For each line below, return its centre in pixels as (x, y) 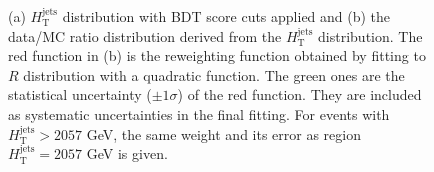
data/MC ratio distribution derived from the (145, 35)
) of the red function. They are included (299, 94)
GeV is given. (127, 153)
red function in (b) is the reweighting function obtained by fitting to (217, 55)
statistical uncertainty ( (80, 94)
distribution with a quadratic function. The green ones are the (214, 74)
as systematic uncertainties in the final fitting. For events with (199, 113)
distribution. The (370, 35)
